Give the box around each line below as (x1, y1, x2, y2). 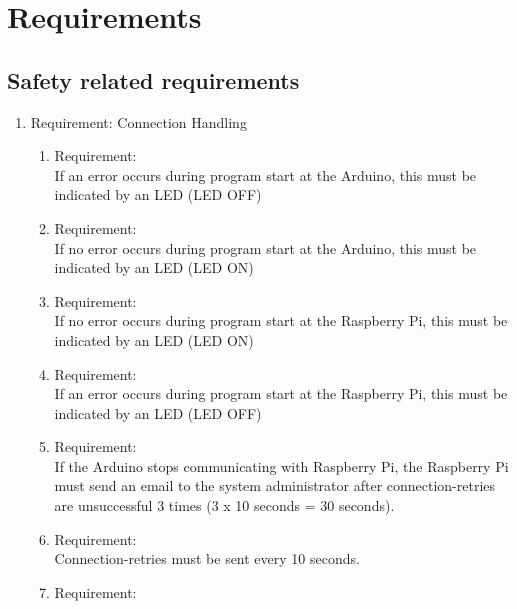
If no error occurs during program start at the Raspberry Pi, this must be (54, 310, 508, 331)
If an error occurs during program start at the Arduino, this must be (54, 164, 477, 185)
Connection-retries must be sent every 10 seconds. (54, 548, 360, 569)
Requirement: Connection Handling (30, 111, 247, 132)
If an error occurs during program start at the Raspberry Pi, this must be (54, 383, 508, 404)
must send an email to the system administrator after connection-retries (54, 475, 496, 496)
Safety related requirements (7, 64, 300, 95)
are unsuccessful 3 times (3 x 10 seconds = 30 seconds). (54, 495, 395, 516)
